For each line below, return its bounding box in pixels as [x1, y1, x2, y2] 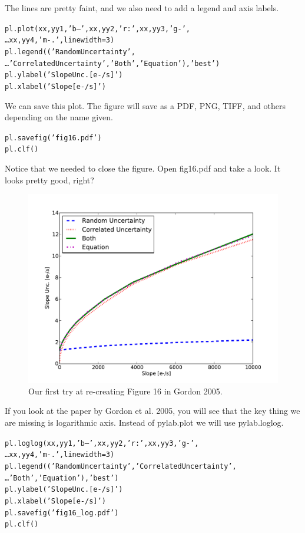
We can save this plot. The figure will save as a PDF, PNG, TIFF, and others [5, 99, 286, 111]
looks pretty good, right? [5, 173, 94, 186]
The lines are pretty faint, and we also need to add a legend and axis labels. [5, 2, 279, 14]
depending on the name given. [5, 111, 113, 123]
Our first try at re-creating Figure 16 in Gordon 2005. [28, 384, 223, 397]
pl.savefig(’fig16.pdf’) [5, 133, 102, 142]
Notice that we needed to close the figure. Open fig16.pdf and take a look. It [5, 162, 281, 175]
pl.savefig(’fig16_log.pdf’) [5, 508, 119, 517]
